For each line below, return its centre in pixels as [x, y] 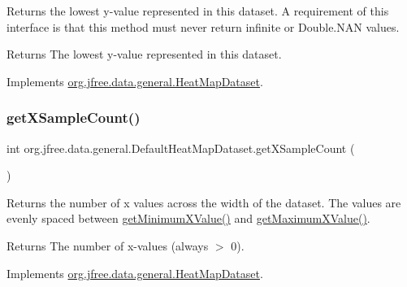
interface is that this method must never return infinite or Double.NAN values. [203, 26]
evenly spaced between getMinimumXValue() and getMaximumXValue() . [188, 218]
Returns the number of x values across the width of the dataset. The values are [204, 202]
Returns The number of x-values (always [108, 245]
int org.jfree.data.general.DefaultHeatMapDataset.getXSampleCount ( [181, 148]
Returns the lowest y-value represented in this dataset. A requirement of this [198, 11]
